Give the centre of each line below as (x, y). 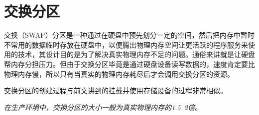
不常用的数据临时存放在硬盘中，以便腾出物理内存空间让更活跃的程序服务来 (126, 44)
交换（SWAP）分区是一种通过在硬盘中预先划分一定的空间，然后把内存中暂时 (129, 35)
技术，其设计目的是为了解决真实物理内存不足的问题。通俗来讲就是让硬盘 (136, 54)
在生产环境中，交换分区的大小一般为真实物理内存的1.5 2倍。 (103, 107)
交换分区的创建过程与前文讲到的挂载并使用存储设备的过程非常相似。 (116, 90)
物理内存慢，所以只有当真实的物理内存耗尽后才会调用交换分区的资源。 (119, 74)
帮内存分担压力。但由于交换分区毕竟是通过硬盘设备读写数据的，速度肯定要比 (129, 64)
